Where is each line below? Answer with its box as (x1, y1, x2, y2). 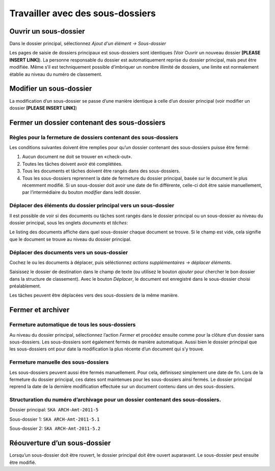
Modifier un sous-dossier (9, 84, 92, 93)
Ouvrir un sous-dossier (9, 27, 85, 36)
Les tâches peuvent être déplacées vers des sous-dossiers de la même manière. (9, 292, 179, 299)
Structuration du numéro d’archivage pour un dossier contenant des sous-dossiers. (9, 396, 222, 403)
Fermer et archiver (9, 306, 70, 314)
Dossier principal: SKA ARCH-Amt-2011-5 (9, 407, 99, 413)
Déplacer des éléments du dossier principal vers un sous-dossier (9, 202, 175, 209)
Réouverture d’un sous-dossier (9, 439, 111, 448)
